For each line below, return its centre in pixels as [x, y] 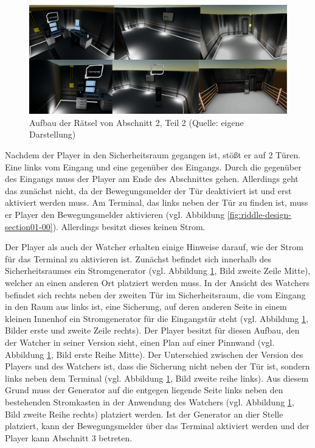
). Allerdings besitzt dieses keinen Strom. [129, 226]
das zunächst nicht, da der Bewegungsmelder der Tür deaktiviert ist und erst [148, 190]
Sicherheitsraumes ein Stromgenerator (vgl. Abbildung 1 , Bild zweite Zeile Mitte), [158, 271]
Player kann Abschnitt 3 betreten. [69, 437]
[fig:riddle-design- [259, 215]
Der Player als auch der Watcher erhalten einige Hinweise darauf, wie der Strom [154, 247]
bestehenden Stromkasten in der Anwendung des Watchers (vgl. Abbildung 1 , [150, 401]
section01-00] [29, 226]
